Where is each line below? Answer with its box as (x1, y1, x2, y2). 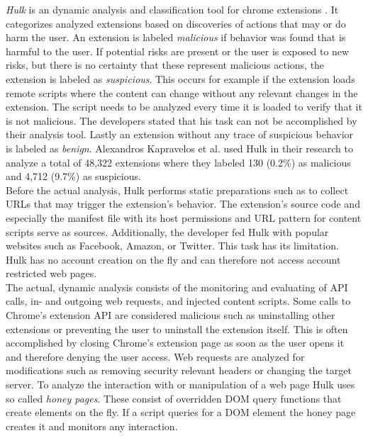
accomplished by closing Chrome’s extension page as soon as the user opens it (6, 335, 345, 350)
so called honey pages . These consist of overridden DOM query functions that (6, 391, 342, 405)
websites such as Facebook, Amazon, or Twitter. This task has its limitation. (6, 238, 339, 253)
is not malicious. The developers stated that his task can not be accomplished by (6, 113, 357, 128)
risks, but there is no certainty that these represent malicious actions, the (6, 57, 325, 72)
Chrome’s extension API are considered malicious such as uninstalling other (6, 308, 335, 322)
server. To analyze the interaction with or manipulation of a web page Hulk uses (6, 377, 355, 392)
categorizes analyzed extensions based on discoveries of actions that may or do (6, 16, 346, 30)
